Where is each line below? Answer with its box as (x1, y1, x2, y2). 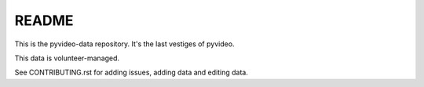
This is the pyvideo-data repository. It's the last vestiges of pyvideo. (14, 39, 235, 49)
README (14, 12, 74, 29)
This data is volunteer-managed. (14, 53, 120, 63)
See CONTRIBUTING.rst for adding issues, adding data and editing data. (14, 67, 249, 78)
